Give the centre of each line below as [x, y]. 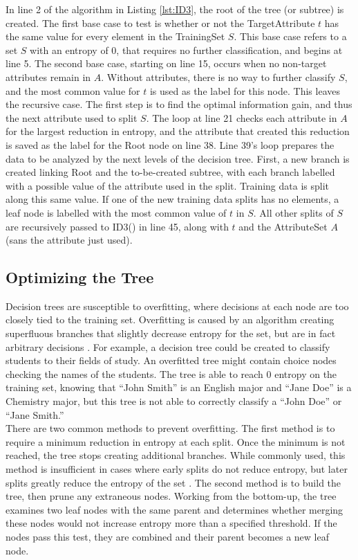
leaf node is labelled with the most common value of [116, 212]
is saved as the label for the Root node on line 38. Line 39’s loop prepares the [170, 144]
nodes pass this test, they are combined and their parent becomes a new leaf [167, 536]
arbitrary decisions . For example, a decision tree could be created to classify [168, 346]
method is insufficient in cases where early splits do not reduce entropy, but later [177, 469]
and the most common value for [73, 90]
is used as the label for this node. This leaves [245, 90]
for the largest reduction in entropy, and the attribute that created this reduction [178, 131]
